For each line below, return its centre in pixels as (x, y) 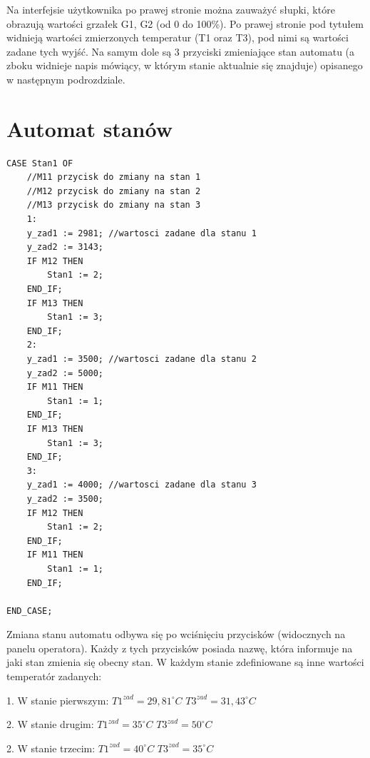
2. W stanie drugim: (50, 724)
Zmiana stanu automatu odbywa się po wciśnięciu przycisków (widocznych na (176, 634)
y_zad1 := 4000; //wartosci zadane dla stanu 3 (142, 485)
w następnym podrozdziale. (66, 79)
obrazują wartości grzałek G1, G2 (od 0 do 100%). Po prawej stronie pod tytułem (185, 23)
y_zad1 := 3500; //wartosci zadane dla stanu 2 (142, 359)
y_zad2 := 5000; (65, 373)
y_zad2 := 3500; (65, 499)
